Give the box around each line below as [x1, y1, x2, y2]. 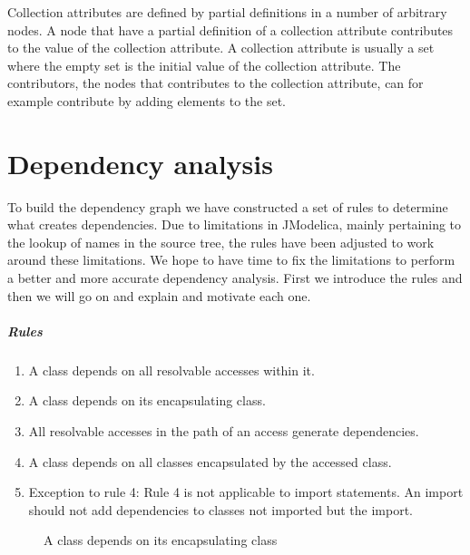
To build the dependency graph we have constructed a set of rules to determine [7, 197, 448, 216]
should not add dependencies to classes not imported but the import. [28, 500, 414, 519]
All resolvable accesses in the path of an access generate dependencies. [28, 422, 419, 440]
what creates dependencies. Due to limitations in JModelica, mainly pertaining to [7, 215, 462, 234]
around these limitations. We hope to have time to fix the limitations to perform [7, 250, 455, 269]
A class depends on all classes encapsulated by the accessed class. [28, 452, 392, 471]
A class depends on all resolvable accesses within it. [28, 360, 315, 379]
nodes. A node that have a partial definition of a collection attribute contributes [7, 20, 454, 39]
